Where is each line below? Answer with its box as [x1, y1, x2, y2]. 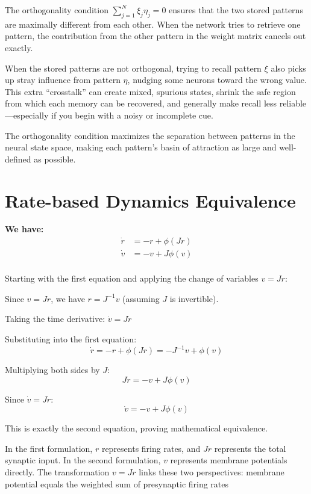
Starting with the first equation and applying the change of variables [5, 272, 259, 285]
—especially [5, 108, 49, 121]
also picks [271, 61, 306, 74]
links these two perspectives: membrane [139, 465, 284, 478]
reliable [279, 97, 307, 110]
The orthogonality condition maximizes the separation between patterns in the [5, 129, 295, 141]
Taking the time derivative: [5, 312, 105, 325]
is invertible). [169, 292, 219, 304]
